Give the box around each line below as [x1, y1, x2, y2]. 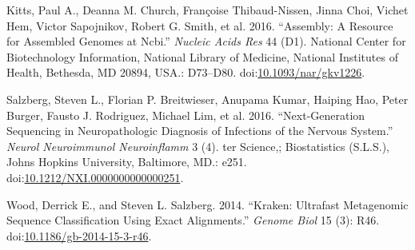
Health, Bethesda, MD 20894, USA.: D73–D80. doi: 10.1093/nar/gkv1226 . [6, 64, 365, 81]
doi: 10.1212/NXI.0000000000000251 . [6, 169, 184, 185]
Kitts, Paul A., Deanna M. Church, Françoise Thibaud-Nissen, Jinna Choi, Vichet [6, 2, 409, 18]
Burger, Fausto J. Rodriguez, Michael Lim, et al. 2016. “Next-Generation [6, 106, 365, 123]
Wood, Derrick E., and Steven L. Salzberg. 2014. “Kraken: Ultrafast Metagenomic [6, 196, 409, 212]
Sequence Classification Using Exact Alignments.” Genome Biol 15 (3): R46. [6, 212, 380, 228]
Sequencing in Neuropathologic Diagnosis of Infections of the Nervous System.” [6, 122, 393, 139]
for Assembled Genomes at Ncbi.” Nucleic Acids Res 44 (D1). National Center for [6, 33, 406, 50]
